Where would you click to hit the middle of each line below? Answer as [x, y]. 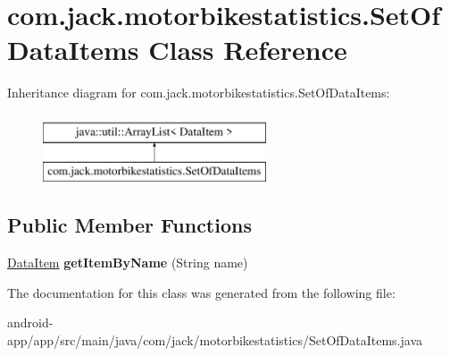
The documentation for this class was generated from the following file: [201, 292]
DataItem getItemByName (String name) [128, 263]
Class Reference [248, 50]
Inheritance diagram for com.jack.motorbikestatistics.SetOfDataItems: [199, 93]
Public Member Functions [129, 225]
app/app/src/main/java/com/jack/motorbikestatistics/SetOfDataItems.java [215, 340]
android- [30, 322]
